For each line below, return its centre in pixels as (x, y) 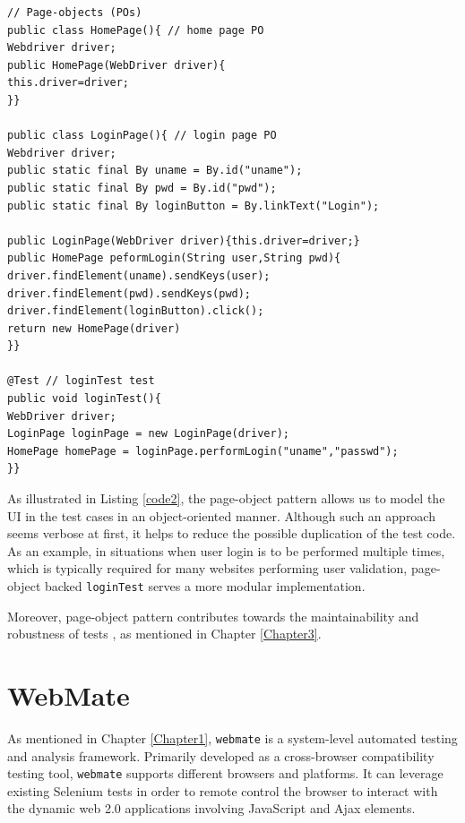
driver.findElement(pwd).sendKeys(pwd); (129, 293)
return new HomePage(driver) (94, 328)
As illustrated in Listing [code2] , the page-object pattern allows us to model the (226, 498)
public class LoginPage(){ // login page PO (142, 136)
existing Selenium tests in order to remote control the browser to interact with (223, 790)
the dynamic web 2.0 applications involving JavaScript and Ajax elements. (211, 808)
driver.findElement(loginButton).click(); (136, 311)
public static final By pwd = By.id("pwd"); (142, 188)
